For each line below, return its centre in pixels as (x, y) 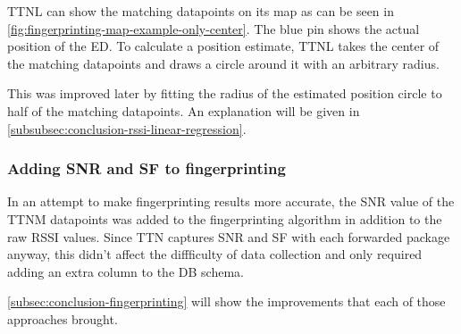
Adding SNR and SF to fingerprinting (147, 168)
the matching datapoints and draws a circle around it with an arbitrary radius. (223, 63)
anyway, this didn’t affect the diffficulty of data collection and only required (215, 254)
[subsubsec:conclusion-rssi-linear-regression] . (127, 128)
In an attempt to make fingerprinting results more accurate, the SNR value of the (231, 201)
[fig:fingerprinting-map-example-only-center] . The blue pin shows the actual (214, 28)
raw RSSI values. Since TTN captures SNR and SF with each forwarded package (229, 236)
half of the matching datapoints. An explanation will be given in (184, 110)
